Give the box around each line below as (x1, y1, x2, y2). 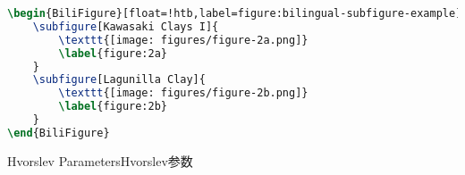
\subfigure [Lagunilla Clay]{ (32, 73, 206, 87)
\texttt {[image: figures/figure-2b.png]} (58, 87, 309, 100)
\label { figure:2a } (58, 46, 168, 60)
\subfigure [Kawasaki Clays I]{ (32, 20, 219, 33)
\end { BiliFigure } (7, 126, 110, 139)
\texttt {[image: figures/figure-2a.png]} (58, 33, 309, 46)
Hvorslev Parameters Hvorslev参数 (7, 151, 193, 170)
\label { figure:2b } (58, 100, 168, 113)
